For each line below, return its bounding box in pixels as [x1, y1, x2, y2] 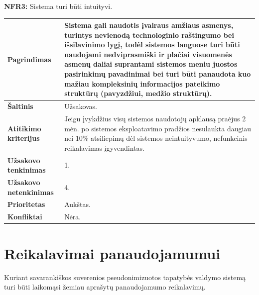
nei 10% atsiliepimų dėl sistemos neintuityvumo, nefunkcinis [64, 133, 248, 143]
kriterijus [7, 133, 40, 143]
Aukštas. [64, 199, 91, 209]
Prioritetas [7, 199, 45, 209]
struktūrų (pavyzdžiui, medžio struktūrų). [64, 88, 212, 98]
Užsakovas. [64, 101, 98, 111]
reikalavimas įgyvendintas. [64, 142, 144, 153]
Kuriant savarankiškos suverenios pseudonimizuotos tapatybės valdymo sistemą [4, 272, 246, 282]
